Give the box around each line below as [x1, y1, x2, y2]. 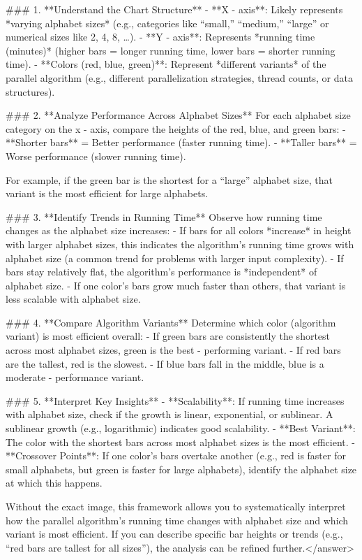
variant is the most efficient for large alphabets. [6, 186, 209, 201]
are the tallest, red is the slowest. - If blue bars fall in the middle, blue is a [6, 356, 324, 371]
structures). [6, 84, 55, 99]
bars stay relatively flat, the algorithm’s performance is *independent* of [6, 264, 317, 279]
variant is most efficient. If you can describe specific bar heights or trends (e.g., [6, 526, 343, 541]
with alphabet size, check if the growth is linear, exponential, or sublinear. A [6, 407, 333, 422]
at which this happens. [6, 475, 103, 490]
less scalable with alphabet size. [6, 292, 141, 306]
